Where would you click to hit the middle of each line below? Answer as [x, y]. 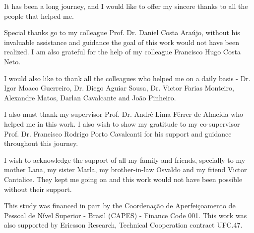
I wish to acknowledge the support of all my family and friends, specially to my [125, 160]
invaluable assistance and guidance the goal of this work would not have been [122, 42]
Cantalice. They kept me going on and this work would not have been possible [123, 179]
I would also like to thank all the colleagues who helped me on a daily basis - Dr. [127, 78]
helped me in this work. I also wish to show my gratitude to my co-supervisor [122, 123]
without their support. [38, 189]
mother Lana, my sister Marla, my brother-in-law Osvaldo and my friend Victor [126, 169]
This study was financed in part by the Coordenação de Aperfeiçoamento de [120, 206]
